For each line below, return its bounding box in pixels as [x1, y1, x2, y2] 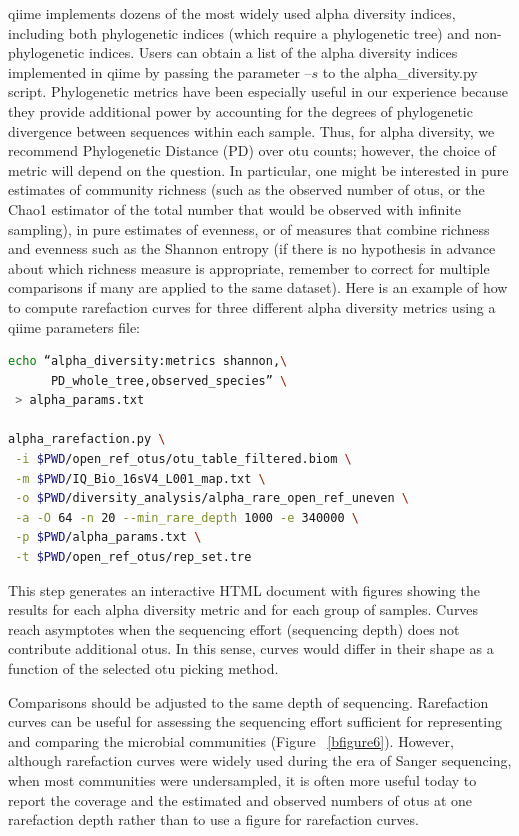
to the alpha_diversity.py [322, 61, 478, 82]
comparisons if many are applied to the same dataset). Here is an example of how [8, 277, 508, 298]
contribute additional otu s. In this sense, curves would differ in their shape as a [8, 638, 494, 659]
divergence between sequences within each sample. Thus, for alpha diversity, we [8, 120, 495, 141]
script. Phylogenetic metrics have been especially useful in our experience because [8, 81, 509, 102]
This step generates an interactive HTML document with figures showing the [8, 579, 480, 600]
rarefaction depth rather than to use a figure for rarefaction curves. [8, 809, 419, 830]
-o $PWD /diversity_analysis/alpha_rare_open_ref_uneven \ [15, 491, 409, 506]
